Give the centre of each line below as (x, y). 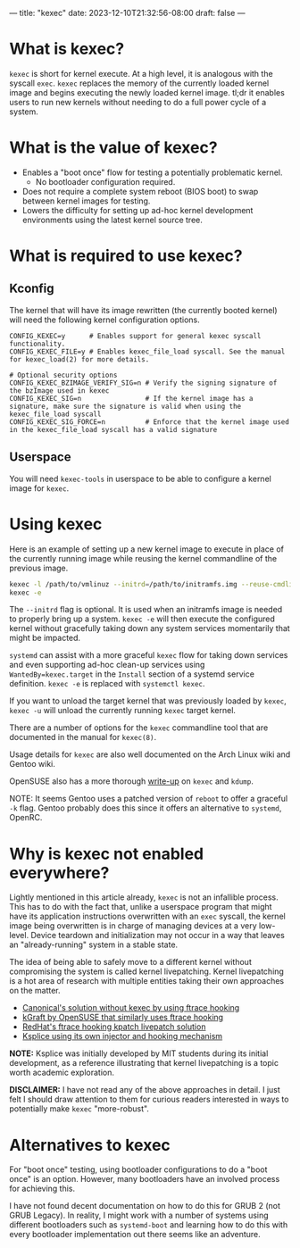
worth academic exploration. (62, 1073)
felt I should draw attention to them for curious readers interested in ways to (149, 1099)
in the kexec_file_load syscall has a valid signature (113, 429)
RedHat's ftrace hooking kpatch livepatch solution (114, 1027)
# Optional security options (63, 375)
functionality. (37, 344)
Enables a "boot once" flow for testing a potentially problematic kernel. (152, 172)
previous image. (39, 568)
